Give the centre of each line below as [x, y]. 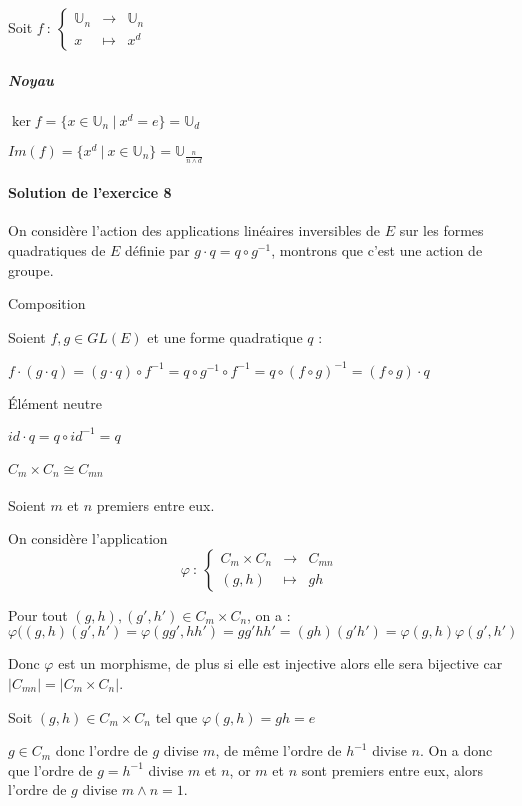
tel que [176, 716]
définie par [157, 249]
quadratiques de [57, 249]
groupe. [31, 269]
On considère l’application [88, 538]
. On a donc [456, 750]
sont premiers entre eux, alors [392, 769]
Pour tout [38, 614]
